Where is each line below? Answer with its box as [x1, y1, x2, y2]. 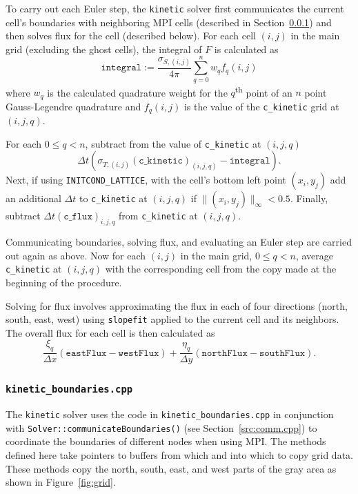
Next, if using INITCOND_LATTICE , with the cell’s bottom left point [6, 172, 286, 187]
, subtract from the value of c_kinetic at [85, 136, 261, 150]
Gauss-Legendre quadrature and [6, 99, 141, 113]
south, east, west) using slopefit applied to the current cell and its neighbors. [6, 312, 339, 326]
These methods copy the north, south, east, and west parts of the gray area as [6, 461, 337, 475]
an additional [6, 191, 61, 206]
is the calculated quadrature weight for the [47, 85, 228, 99]
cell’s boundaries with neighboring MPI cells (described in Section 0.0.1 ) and [6, 14, 332, 29]
